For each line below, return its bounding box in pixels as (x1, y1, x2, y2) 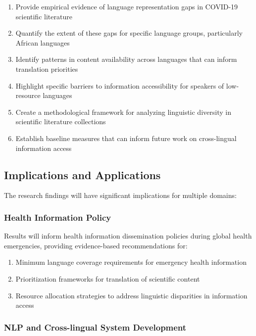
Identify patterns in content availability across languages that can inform (15, 54, 237, 64)
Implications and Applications (4, 167, 161, 182)
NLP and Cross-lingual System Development (4, 321, 187, 333)
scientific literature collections (15, 116, 106, 127)
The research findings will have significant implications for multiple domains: (4, 190, 237, 200)
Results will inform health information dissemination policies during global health (4, 231, 252, 241)
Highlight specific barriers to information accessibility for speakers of (15, 80, 224, 91)
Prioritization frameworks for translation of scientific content (15, 273, 200, 284)
